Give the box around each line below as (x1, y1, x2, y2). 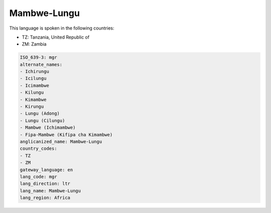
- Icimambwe (20, 83, 50, 88)
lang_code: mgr (20, 173, 57, 179)
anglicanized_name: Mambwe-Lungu (20, 139, 102, 144)
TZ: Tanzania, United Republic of (22, 34, 90, 40)
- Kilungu (20, 90, 44, 95)
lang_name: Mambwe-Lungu (20, 188, 81, 193)
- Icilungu (20, 76, 47, 81)
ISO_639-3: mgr (20, 55, 57, 60)
